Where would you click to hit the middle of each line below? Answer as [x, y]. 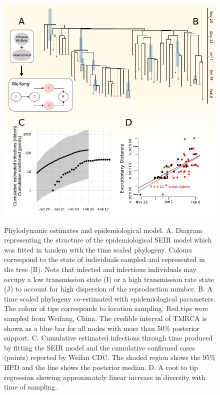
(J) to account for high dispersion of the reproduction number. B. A [108, 289]
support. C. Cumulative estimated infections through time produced [108, 338]
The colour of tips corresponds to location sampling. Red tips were [106, 308]
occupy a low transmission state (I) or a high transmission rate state [109, 279]
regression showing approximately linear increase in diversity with [105, 377]
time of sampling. [31, 387]
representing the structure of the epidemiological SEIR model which [108, 240]
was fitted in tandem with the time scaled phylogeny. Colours [98, 249]
